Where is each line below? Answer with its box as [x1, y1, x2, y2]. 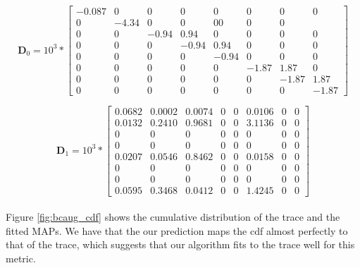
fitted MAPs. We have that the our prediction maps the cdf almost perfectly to [6, 223, 348, 238]
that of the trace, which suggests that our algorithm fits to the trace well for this [6, 237, 355, 252]
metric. [6, 250, 36, 265]
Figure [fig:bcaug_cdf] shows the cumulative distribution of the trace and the [6, 209, 340, 224]
